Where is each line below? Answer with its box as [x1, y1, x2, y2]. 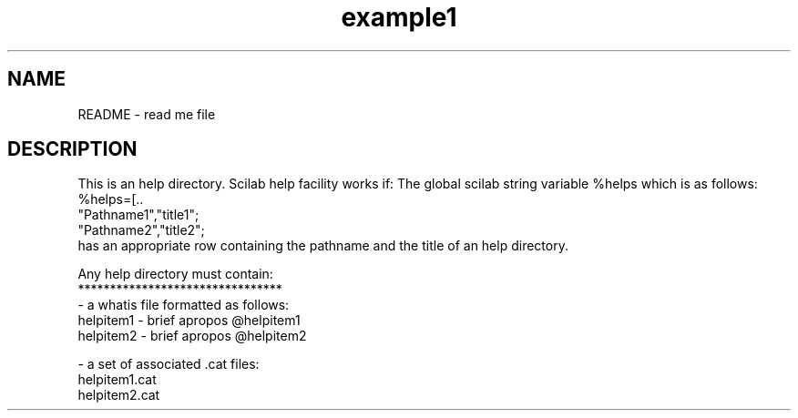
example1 [341, 2, 457, 33]
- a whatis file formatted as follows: [77, 297, 290, 313]
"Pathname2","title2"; [77, 222, 205, 239]
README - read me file [77, 106, 216, 122]
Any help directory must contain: [77, 266, 273, 282]
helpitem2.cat [77, 387, 160, 403]
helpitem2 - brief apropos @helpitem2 [77, 328, 307, 344]
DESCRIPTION [7, 138, 138, 161]
